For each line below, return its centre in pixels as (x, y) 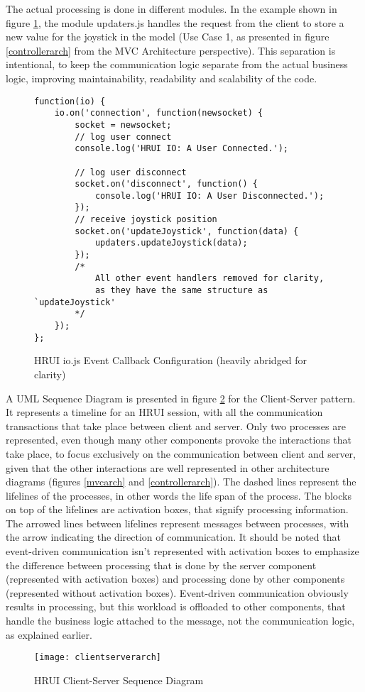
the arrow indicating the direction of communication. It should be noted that (173, 537)
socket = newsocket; (123, 125)
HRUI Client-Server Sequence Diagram (119, 680)
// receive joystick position (146, 220)
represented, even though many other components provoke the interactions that (179, 440)
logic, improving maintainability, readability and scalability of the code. (162, 78)
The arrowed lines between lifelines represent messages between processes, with (178, 523)
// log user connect (123, 137)
